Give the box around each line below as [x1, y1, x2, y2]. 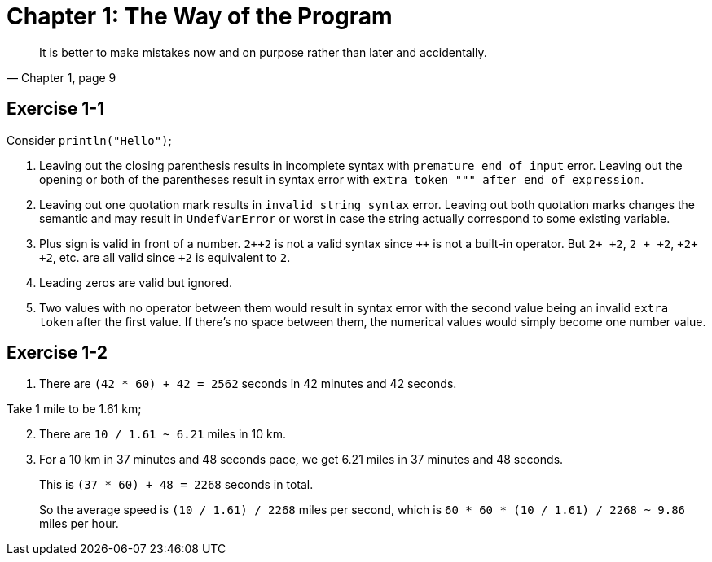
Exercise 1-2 [7, 342, 108, 364]
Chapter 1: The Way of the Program [7, 2, 393, 30]
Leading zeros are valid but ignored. [39, 275, 233, 290]
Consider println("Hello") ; [7, 133, 172, 147]
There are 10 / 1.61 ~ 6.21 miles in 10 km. [39, 427, 286, 442]
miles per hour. [39, 516, 119, 531]
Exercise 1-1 [7, 98, 105, 120]
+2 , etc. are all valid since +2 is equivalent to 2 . [39, 250, 291, 264]
